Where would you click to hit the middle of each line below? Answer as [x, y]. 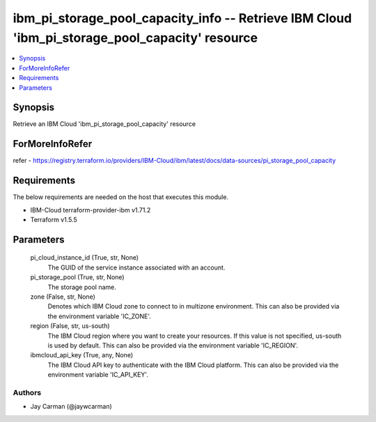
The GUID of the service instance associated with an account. [136, 267]
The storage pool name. [82, 287]
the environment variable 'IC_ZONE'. [99, 316]
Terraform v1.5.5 [54, 220]
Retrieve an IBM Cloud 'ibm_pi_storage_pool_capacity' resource [104, 124]
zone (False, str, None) [63, 297]
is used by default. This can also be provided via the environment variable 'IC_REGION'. [173, 345]
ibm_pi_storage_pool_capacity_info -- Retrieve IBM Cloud [182, 18]
